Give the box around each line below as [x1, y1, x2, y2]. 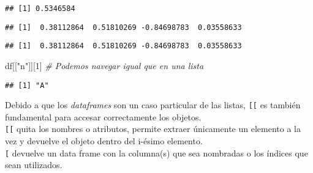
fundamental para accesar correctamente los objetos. [5, 110, 202, 123]
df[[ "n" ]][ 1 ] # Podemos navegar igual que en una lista [5, 59, 204, 72]
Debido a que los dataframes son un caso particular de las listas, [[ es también [5, 98, 301, 111]
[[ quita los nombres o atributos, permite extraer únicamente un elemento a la [5, 122, 301, 135]
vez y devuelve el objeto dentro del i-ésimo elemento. [5, 134, 203, 147]
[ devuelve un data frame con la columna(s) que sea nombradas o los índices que [5, 146, 308, 159]
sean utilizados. [5, 158, 62, 171]
